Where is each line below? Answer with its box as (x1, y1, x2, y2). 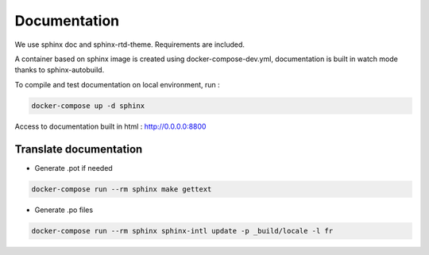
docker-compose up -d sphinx (31, 101, 145, 110)
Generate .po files (34, 205, 94, 214)
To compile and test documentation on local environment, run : (14, 79, 220, 89)
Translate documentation (14, 142, 143, 156)
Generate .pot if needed (34, 163, 113, 172)
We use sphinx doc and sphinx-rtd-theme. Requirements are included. (14, 40, 245, 49)
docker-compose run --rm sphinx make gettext (31, 184, 212, 194)
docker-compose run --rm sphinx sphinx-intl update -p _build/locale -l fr (31, 226, 334, 235)
